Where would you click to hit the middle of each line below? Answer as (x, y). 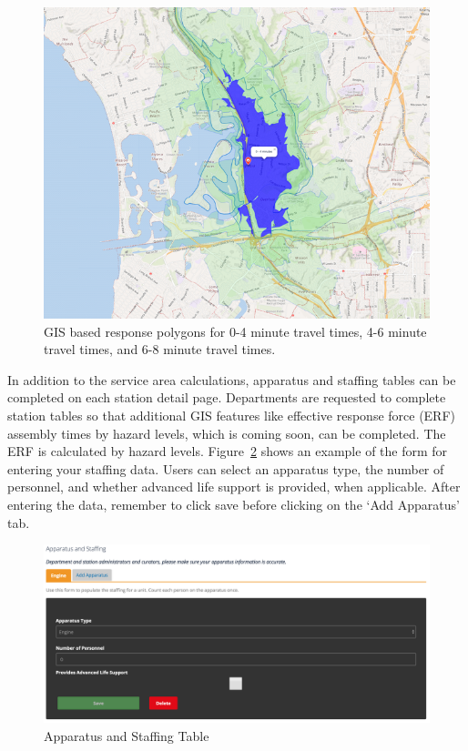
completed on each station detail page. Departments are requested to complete (227, 397)
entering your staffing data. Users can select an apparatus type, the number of (226, 468)
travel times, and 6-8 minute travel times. (160, 349)
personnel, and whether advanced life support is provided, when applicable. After (234, 487)
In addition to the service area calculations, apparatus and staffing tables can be (232, 379)
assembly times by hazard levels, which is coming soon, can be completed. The (227, 433)
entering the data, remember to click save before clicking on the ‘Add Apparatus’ (234, 504)
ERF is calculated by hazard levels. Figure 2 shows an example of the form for (228, 451)
